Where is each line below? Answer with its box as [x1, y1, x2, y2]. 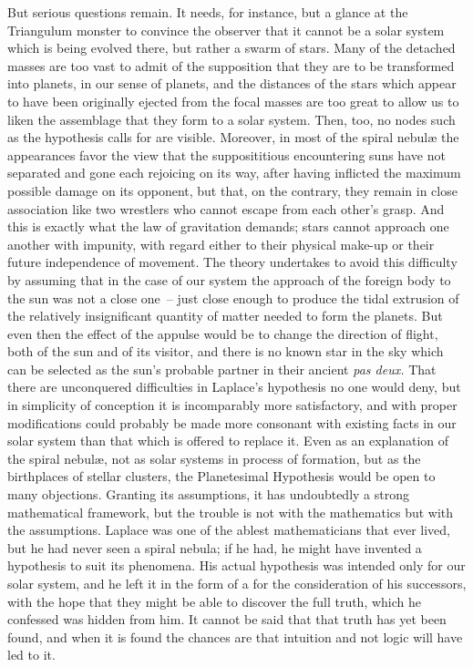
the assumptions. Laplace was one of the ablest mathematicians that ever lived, [7, 520, 450, 539]
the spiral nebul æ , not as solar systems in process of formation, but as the [7, 448, 421, 467]
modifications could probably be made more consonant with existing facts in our [7, 413, 457, 432]
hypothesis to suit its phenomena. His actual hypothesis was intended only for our [7, 556, 466, 575]
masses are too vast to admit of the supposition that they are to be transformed [7, 56, 455, 75]
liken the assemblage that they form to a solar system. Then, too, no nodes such [7, 109, 456, 128]
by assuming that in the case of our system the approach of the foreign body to [7, 270, 451, 289]
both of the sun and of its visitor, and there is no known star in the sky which [7, 342, 444, 361]
